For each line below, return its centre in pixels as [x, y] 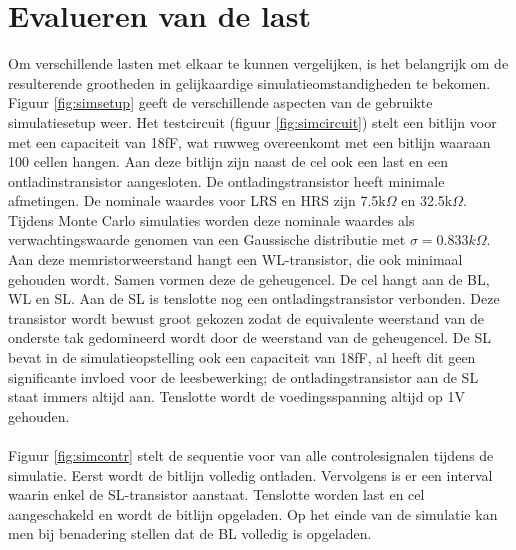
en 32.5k [427, 200]
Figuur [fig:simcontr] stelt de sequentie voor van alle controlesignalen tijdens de [251, 455]
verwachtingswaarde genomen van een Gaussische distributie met [207, 239]
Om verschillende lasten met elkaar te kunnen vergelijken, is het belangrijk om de [258, 63]
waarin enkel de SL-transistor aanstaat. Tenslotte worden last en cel [216, 494]
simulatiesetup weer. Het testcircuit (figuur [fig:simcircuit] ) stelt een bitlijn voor [252, 121]
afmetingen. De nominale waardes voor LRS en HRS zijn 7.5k [197, 200]
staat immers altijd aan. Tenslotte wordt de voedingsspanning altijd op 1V [237, 396]
